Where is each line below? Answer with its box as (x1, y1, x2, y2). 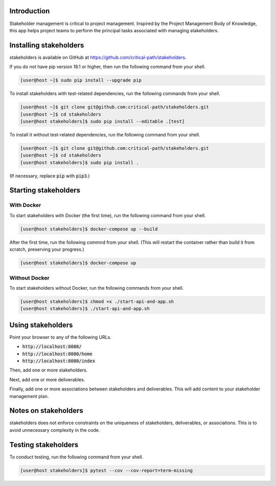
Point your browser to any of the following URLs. (9, 334, 112, 340)
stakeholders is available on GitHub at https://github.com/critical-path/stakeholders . (9, 54, 187, 60)
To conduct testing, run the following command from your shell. (9, 454, 144, 460)
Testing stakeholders (9, 440, 79, 449)
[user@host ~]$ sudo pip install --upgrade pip (20, 77, 142, 83)
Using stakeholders (9, 320, 73, 329)
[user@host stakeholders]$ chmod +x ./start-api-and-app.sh (20, 298, 174, 304)
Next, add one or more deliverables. (9, 376, 85, 383)
